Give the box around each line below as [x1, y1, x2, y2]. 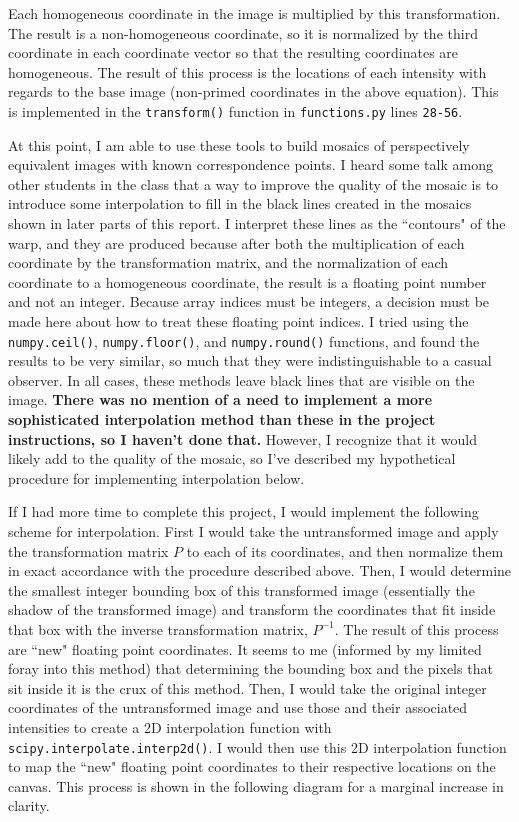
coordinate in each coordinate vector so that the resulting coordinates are [8, 42, 459, 63]
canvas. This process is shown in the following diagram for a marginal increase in [8, 775, 504, 796]
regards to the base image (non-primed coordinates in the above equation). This [8, 81, 499, 102]
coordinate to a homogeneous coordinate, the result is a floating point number [8, 271, 487, 292]
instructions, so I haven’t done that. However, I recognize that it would [8, 428, 478, 449]
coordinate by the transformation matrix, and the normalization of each [8, 252, 449, 273]
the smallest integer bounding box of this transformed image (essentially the [8, 579, 475, 600]
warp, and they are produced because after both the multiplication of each [8, 232, 465, 253]
